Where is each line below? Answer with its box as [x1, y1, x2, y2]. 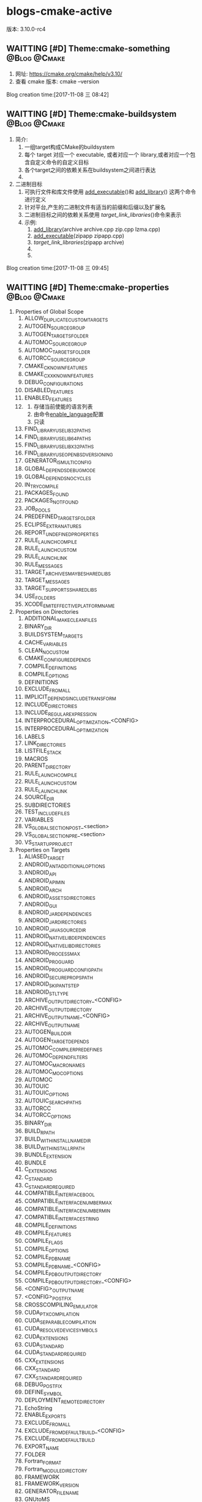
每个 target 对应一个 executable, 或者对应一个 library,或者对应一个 [24, 151, 190, 158]
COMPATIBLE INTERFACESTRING [24, 1213, 99, 1222]
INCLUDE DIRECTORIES [24, 701, 78, 710]
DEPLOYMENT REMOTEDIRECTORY [24, 1397, 105, 1405]
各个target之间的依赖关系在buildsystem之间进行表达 [24, 166, 156, 173]
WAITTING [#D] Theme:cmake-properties [6, 282, 170, 292]
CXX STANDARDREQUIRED [24, 1372, 83, 1381]
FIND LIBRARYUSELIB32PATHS [24, 425, 91, 434]
